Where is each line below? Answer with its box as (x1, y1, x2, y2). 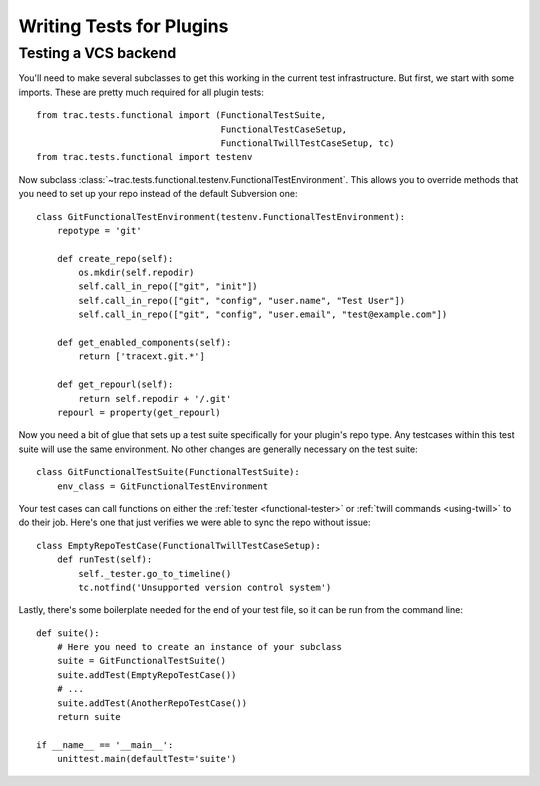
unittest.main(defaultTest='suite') (56, 753, 237, 765)
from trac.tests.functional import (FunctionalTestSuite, (36, 110, 327, 121)
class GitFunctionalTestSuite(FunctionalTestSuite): (36, 466, 300, 478)
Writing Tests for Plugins (18, 15, 229, 37)
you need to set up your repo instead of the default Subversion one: (18, 188, 298, 200)
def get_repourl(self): (56, 379, 174, 390)
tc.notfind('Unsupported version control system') (78, 581, 332, 593)
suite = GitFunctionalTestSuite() (56, 655, 227, 667)
